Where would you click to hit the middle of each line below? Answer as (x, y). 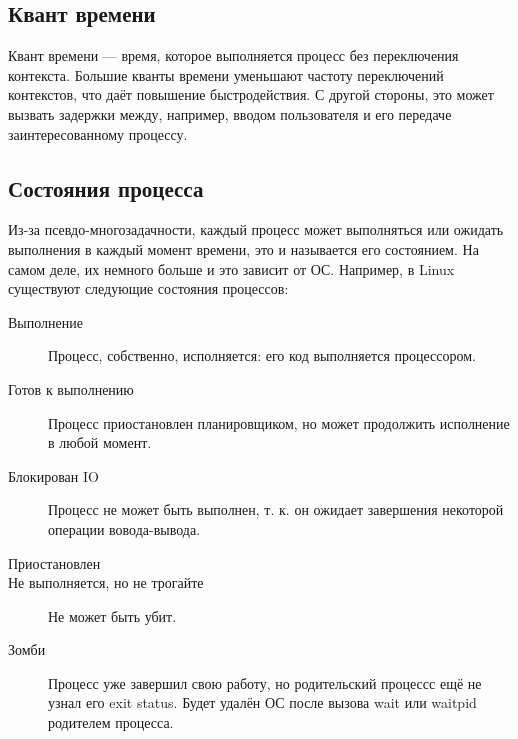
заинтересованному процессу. (98, 133)
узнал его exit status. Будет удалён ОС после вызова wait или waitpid (262, 702)
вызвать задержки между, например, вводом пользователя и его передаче (230, 113)
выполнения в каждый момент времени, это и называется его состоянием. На (243, 248)
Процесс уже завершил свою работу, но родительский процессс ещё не (265, 682)
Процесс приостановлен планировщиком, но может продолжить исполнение (279, 422)
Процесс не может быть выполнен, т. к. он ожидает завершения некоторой (276, 509)
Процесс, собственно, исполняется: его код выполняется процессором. (262, 355)
